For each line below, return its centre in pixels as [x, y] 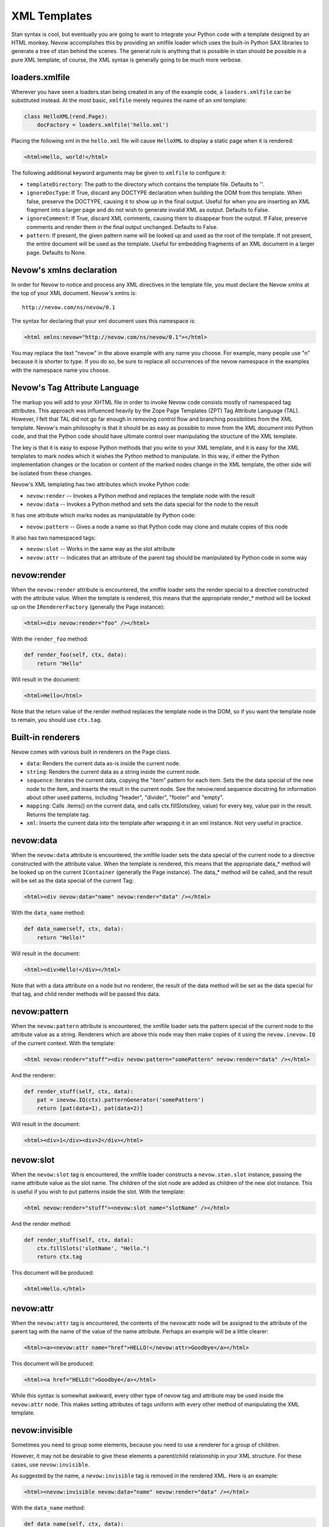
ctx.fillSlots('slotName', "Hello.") [93, 1248]
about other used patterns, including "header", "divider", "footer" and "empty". [125, 798]
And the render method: [41, 1223]
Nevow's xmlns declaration [64, 270]
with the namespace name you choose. [61, 370]
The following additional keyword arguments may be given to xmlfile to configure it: [119, 173]
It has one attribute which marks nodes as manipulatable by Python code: [104, 516]
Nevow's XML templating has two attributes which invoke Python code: [101, 484]
